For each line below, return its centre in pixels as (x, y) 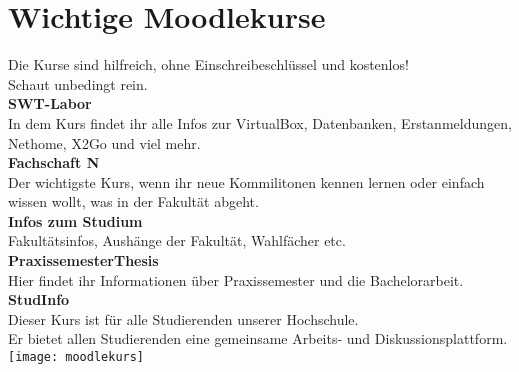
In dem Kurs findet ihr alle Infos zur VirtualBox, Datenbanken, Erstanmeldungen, (260, 122)
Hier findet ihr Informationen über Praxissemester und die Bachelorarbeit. (236, 279)
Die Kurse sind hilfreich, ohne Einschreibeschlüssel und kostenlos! (208, 64)
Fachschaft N (54, 162)
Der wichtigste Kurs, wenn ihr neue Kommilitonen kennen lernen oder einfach (246, 181)
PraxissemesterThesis (83, 260)
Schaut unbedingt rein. (78, 83)
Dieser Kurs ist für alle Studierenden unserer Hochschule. (183, 318)
